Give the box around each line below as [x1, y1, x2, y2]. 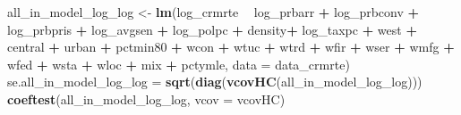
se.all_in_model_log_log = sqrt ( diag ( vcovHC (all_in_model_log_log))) [7, 72, 423, 91]
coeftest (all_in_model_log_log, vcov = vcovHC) [7, 89, 286, 108]
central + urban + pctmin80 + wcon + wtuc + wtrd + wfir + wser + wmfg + [7, 37, 455, 56]
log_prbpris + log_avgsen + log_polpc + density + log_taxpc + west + [7, 20, 417, 38]
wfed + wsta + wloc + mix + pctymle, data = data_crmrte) [7, 54, 350, 73]
